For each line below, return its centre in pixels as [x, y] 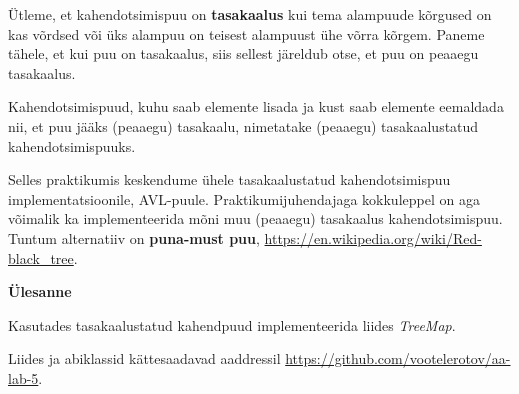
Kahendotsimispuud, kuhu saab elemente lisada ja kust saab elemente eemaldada [256, 106]
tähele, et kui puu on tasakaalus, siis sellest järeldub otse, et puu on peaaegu [243, 53]
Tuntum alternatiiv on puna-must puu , [134, 237]
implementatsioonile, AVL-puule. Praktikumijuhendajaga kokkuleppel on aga [244, 198]
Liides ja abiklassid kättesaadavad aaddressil [144, 358]
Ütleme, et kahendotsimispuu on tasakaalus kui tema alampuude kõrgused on [250, 14]
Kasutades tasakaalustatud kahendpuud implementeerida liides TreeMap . [232, 324]
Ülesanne [40, 291]
